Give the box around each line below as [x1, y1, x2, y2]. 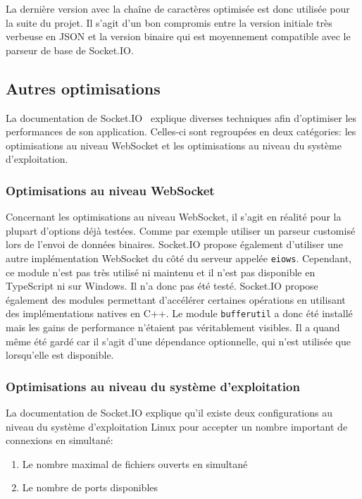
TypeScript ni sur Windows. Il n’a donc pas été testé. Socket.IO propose [6, 278, 318, 293]
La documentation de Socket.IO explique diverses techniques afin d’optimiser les [6, 110, 357, 125]
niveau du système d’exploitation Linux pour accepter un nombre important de [6, 419, 348, 433]
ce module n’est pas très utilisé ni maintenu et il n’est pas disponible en [6, 264, 316, 279]
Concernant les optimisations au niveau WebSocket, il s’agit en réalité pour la [6, 209, 342, 224]
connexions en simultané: [6, 433, 113, 448]
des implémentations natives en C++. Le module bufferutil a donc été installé [6, 306, 353, 321]
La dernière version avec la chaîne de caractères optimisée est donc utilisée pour [6, 1, 350, 16]
